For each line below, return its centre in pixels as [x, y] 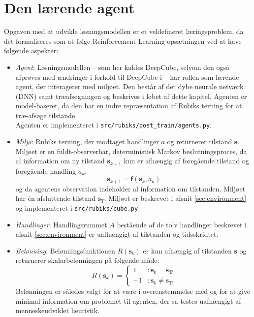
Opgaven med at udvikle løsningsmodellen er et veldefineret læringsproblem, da [124, 31]
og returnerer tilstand [200, 142]
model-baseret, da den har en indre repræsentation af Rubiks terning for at [129, 106]
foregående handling [46, 171]
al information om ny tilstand [60, 161]
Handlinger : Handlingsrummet [61, 224]
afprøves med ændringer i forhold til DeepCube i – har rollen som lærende [127, 77]
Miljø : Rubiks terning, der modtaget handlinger [87, 142]
